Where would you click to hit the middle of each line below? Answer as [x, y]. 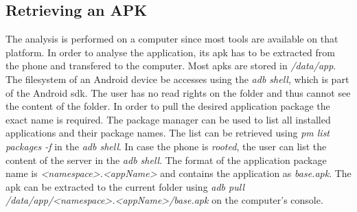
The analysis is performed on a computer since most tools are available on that [172, 39]
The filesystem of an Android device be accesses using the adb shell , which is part [177, 79]
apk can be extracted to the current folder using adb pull [125, 186]
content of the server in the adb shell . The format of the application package [166, 160]
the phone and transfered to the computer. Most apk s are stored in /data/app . [171, 66]
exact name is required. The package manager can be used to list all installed [168, 119]
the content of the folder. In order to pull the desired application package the [168, 106]
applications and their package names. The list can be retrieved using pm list [168, 133]
